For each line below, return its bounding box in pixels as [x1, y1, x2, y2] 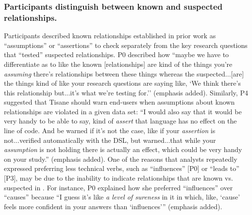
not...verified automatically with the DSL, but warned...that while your [4, 135, 216, 145]
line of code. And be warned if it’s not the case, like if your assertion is [4, 125, 216, 136]
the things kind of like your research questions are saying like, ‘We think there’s [4, 78, 241, 88]
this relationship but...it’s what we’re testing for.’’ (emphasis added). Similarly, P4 [4, 87, 248, 97]
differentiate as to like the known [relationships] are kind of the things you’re [4, 59, 233, 69]
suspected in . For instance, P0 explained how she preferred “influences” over [4, 182, 233, 192]
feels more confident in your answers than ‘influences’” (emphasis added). [4, 201, 222, 211]
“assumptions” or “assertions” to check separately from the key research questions [4, 40, 248, 50]
